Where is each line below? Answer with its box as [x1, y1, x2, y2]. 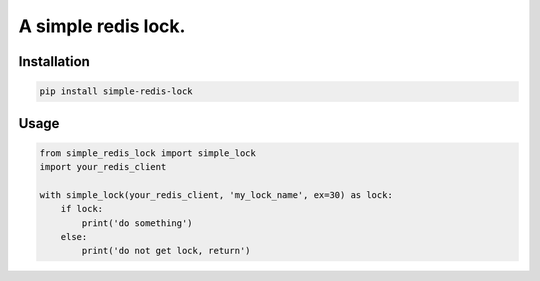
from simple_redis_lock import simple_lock [39, 147, 257, 159]
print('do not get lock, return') [81, 245, 251, 257]
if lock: [60, 203, 104, 215]
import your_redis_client [39, 161, 167, 173]
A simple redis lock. [18, 15, 186, 37]
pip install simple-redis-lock [39, 86, 194, 97]
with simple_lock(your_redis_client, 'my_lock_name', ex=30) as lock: [39, 189, 394, 200]
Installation [18, 53, 90, 70]
